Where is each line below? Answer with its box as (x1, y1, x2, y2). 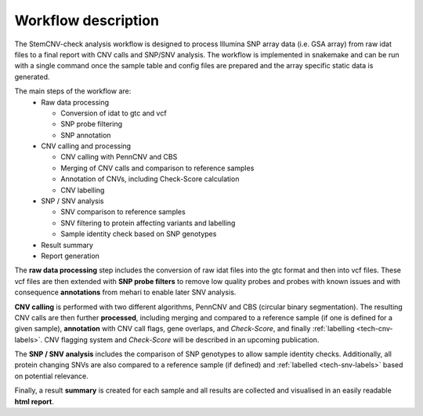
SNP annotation (60, 130, 111, 140)
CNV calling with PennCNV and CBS (60, 152, 178, 162)
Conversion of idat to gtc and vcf (60, 108, 168, 118)
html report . (14, 396, 54, 406)
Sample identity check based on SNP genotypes (60, 229, 217, 239)
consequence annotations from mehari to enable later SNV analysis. (14, 287, 237, 297)
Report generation (41, 251, 99, 261)
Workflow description (14, 12, 160, 29)
